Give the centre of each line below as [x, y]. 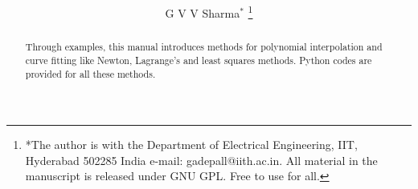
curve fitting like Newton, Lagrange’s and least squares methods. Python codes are [199, 60]
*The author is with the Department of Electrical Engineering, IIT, [191, 145]
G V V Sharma [203, 12]
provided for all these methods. [90, 73]
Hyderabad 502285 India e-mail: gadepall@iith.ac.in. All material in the [201, 160]
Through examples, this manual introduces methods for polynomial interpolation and [204, 47]
